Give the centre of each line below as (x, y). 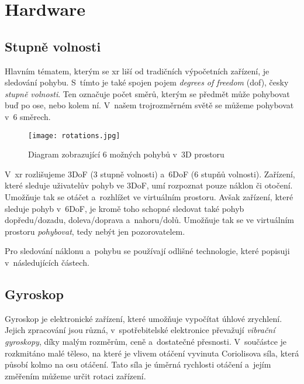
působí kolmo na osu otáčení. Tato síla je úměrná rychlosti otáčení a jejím (138, 364)
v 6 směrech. (28, 116)
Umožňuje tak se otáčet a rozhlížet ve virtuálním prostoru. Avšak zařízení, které (149, 196)
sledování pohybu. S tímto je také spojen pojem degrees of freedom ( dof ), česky (147, 82)
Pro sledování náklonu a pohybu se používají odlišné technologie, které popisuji (147, 251)
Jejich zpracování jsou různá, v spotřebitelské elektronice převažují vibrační (140, 330)
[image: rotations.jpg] (74, 136)
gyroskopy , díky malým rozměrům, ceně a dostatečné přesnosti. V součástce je (146, 341)
